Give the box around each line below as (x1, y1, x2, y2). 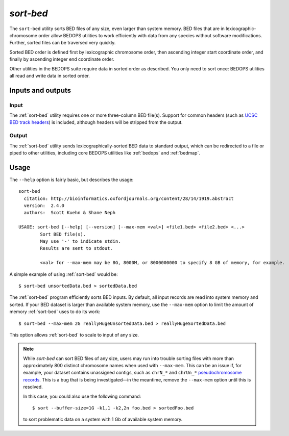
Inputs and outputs (9, 86, 71, 94)
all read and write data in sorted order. (9, 72, 90, 79)
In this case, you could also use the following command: (23, 393, 141, 399)
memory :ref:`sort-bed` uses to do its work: (9, 309, 101, 315)
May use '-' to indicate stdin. (40, 239, 121, 244)
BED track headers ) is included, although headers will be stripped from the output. (9, 119, 183, 125)
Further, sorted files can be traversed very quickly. (9, 40, 116, 46)
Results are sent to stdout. (40, 245, 113, 251)
